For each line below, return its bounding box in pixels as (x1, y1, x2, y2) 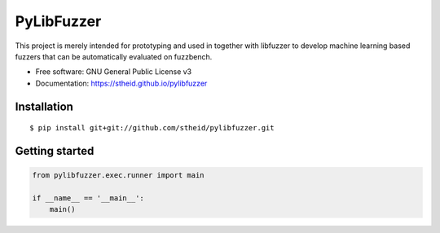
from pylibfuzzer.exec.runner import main (32, 171, 205, 180)
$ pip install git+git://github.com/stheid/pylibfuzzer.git (29, 123, 275, 133)
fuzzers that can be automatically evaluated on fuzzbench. (15, 51, 213, 61)
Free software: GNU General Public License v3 (35, 67, 192, 77)
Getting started (15, 143, 95, 158)
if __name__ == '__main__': (32, 193, 144, 203)
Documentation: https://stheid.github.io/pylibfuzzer (35, 78, 208, 88)
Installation (15, 99, 73, 113)
